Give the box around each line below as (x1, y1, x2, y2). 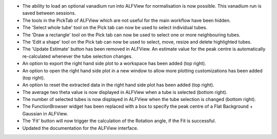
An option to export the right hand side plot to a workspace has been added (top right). (22, 61, 206, 67)
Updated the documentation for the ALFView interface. (22, 125, 138, 131)
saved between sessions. (22, 10, 76, 16)
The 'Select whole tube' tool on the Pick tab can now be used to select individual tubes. (22, 25, 208, 31)
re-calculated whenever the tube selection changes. (22, 53, 133, 59)
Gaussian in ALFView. (22, 110, 68, 116)
